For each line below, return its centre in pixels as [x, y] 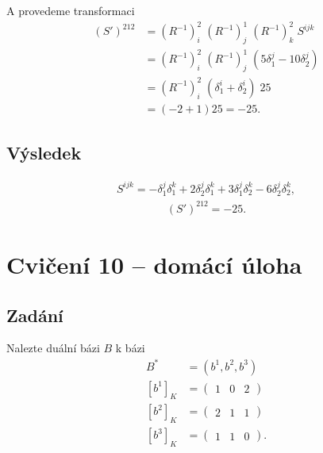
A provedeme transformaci [71, 10]
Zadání [35, 315]
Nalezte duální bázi [53, 348]
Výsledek [44, 153]
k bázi [130, 348]
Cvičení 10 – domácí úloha [154, 264]
